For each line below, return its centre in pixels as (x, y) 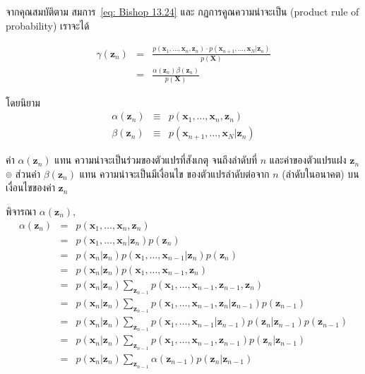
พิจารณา (21, 211)
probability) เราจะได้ (48, 25)
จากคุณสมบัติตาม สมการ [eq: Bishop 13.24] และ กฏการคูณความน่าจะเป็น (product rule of (182, 11)
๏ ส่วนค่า (23, 173)
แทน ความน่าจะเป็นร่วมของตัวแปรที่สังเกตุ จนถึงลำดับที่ (156, 160)
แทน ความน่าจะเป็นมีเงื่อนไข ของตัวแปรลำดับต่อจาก (174, 173)
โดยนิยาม (23, 102)
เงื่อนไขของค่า (30, 187)
